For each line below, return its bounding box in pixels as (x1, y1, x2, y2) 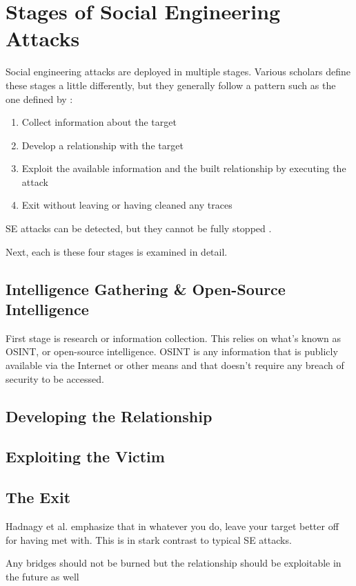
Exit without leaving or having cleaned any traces (21, 198, 233, 212)
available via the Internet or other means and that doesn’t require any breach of (6, 358, 344, 372)
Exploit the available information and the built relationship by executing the (21, 161, 346, 176)
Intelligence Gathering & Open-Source (6, 278, 286, 299)
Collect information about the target (21, 115, 177, 129)
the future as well (6, 569, 79, 583)
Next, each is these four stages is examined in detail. (6, 244, 228, 258)
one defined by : (6, 91, 73, 106)
